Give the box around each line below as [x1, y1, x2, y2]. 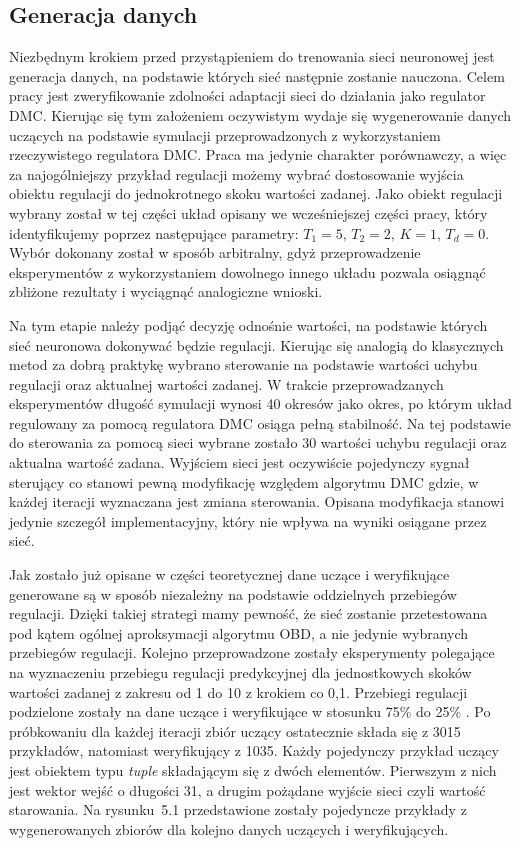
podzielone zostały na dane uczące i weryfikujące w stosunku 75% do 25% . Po [9, 701, 491, 722]
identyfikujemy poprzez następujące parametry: [9, 222, 299, 243]
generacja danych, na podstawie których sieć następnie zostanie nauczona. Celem [9, 65, 505, 86]
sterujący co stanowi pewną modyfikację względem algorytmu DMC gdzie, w [9, 471, 479, 492]
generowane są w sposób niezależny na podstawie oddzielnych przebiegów [9, 583, 457, 604]
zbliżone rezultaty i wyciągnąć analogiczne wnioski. [9, 281, 323, 302]
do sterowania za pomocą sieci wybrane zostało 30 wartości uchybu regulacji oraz [9, 432, 507, 453]
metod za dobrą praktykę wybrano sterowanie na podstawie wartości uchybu [9, 354, 478, 375]
